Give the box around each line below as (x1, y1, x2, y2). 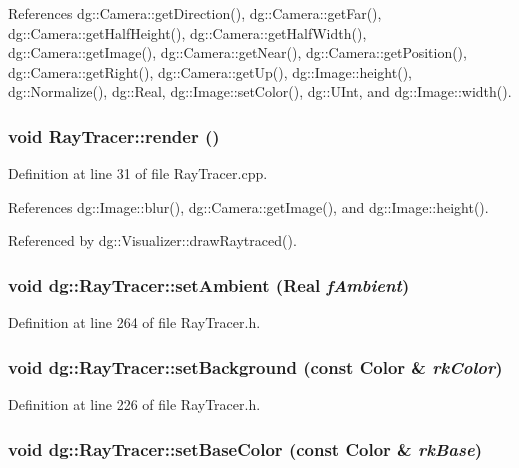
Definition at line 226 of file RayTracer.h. (8, 394, 261, 414)
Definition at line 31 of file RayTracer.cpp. (8, 163, 268, 184)
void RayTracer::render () (8, 123, 220, 148)
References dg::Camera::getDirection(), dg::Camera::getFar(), (8, 3, 382, 23)
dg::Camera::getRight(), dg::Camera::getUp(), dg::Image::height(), (8, 61, 412, 82)
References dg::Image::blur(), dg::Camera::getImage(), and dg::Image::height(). (8, 196, 489, 217)
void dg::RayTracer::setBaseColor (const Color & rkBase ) (8, 436, 482, 461)
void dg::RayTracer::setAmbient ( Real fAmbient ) (8, 272, 410, 297)
